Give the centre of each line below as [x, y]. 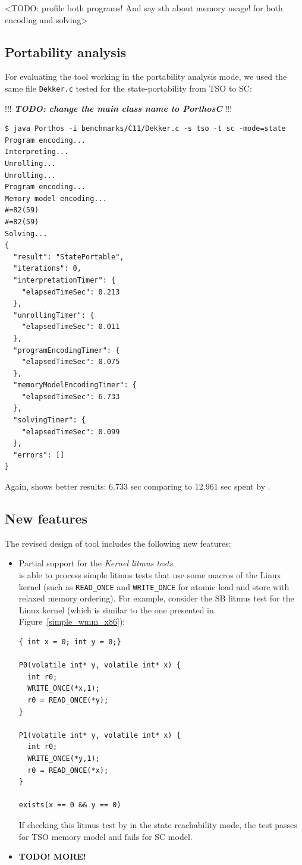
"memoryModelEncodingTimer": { [75, 385]
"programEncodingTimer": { [67, 350]
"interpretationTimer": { [65, 280]
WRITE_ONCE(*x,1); [64, 689]
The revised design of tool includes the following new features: [118, 543]
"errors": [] [39, 455]
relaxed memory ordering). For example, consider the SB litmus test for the [156, 598]
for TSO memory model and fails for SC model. [106, 836]
